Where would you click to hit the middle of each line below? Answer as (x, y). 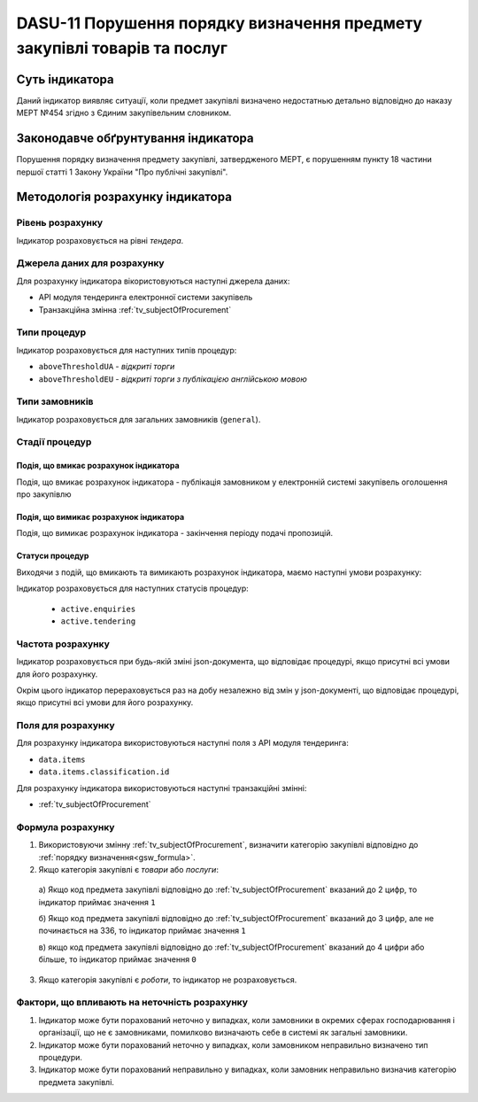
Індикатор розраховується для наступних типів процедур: (127, 350)
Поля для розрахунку (66, 726)
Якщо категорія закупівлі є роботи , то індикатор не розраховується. (168, 980)
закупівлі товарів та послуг (122, 48)
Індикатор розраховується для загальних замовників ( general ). (139, 419)
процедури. (61, 1057)
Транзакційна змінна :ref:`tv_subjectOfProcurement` (135, 309)
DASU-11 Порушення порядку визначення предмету (220, 23)
